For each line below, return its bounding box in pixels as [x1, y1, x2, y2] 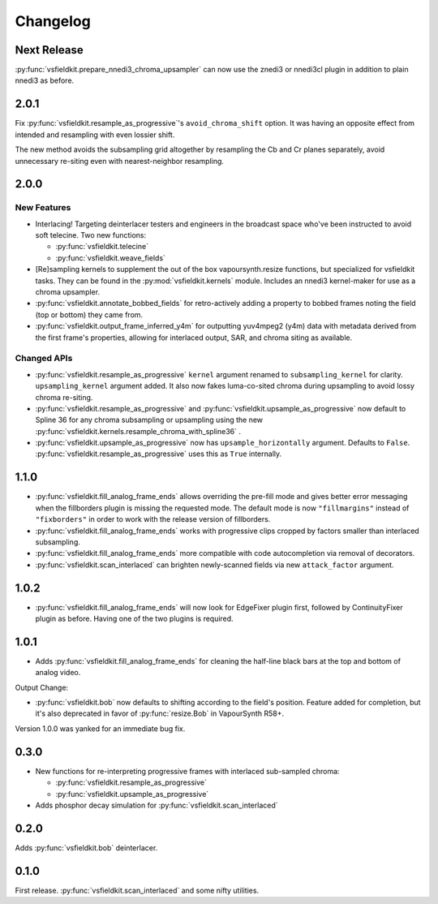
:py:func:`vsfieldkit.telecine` [55, 242, 149, 252]
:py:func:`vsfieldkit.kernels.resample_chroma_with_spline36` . [35, 426, 241, 436]
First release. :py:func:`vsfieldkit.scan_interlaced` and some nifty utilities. [15, 885, 260, 895]
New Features [15, 202, 71, 213]
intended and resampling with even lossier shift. [15, 130, 175, 140]
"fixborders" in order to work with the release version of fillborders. [35, 514, 271, 524]
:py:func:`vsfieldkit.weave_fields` [55, 252, 166, 263]
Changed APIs [15, 353, 73, 364]
